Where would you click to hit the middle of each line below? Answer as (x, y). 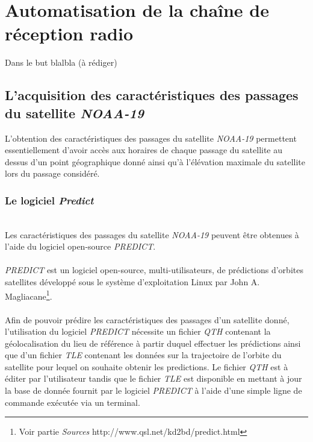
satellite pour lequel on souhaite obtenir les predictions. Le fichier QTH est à (147, 366)
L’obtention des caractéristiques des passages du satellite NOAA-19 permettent (151, 138)
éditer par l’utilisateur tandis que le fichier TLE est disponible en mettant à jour (153, 378)
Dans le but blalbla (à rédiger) (61, 62)
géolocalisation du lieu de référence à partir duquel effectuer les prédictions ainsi (153, 343)
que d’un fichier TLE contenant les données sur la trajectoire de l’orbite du (143, 355)
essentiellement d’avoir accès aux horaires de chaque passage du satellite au (144, 150)
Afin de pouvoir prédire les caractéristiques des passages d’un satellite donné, (147, 319)
